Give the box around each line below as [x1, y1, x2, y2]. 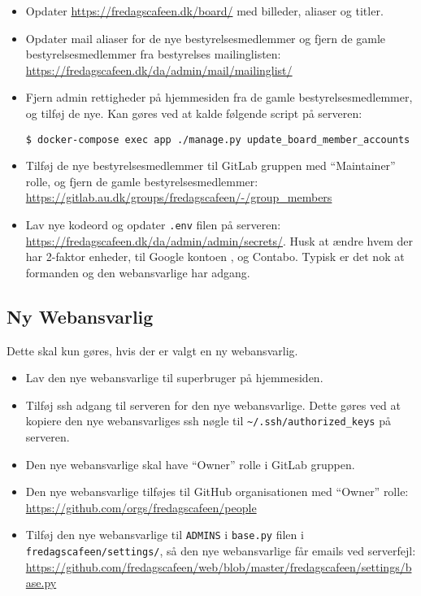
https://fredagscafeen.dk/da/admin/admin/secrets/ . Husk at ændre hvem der [25, 232, 413, 249]
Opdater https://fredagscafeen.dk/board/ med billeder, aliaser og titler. [25, 2, 384, 19]
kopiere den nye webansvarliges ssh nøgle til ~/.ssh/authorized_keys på [25, 412, 391, 429]
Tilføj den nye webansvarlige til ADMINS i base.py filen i [25, 526, 304, 543]
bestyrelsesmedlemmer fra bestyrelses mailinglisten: [25, 46, 281, 63]
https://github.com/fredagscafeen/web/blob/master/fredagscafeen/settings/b [25, 558, 412, 575]
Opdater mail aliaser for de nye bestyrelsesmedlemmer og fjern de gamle [25, 29, 386, 46]
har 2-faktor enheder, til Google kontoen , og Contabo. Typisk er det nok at [25, 248, 405, 265]
